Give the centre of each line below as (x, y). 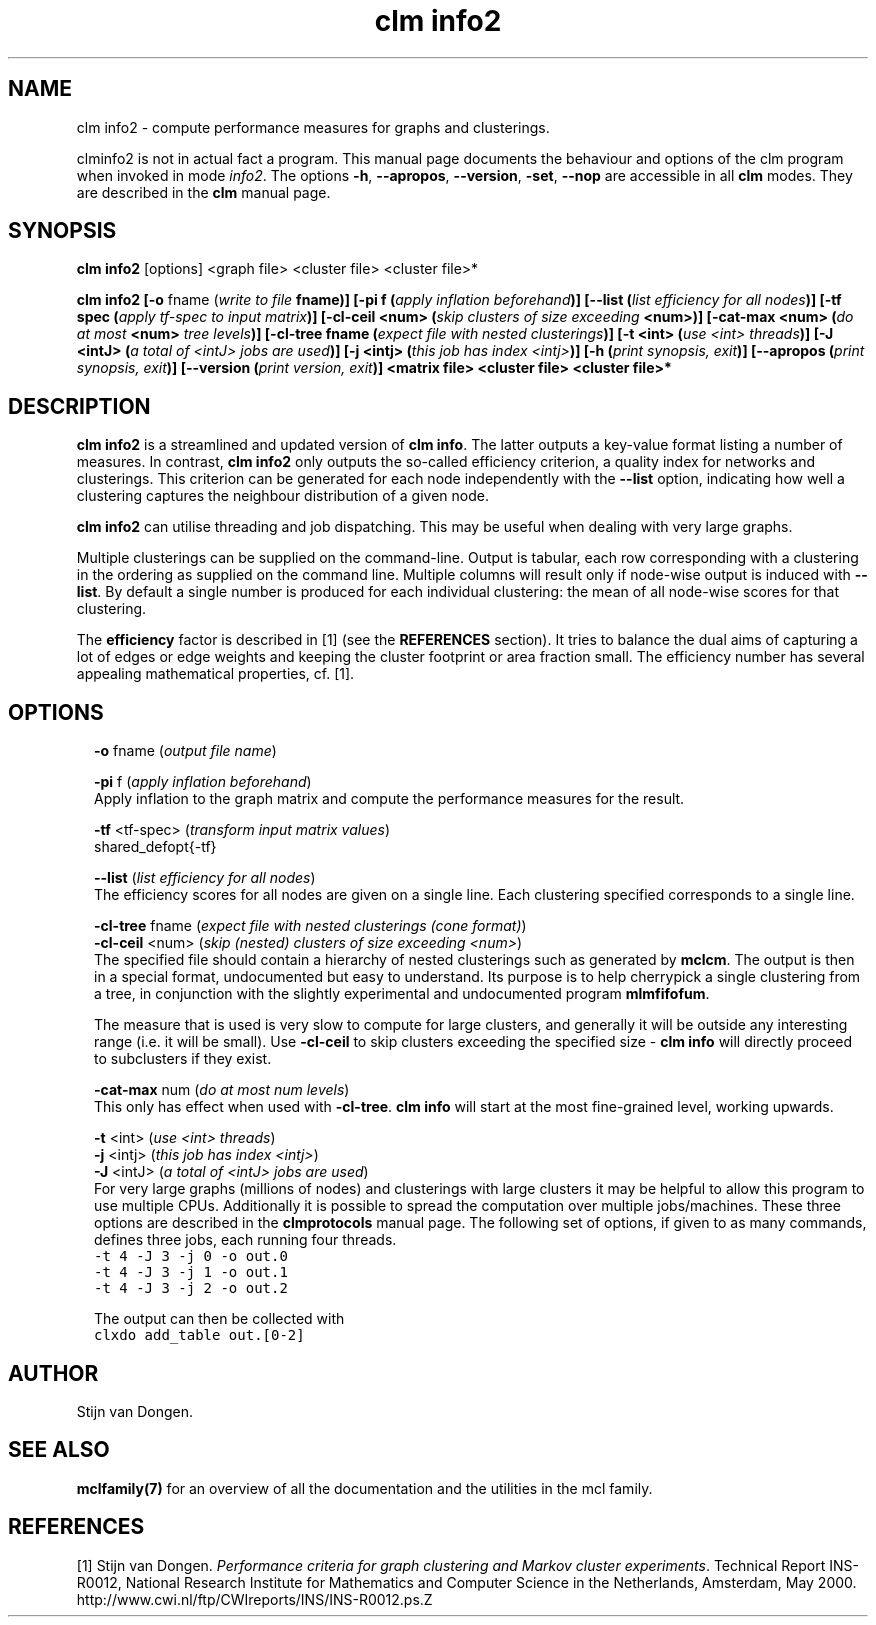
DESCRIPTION (79, 406)
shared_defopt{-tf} (155, 847)
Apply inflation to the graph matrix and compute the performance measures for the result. (389, 799)
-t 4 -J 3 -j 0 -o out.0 (191, 1256)
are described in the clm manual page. (203, 192)
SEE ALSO (59, 1450)
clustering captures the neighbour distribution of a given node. (282, 496)
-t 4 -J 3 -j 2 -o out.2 (191, 1288)
